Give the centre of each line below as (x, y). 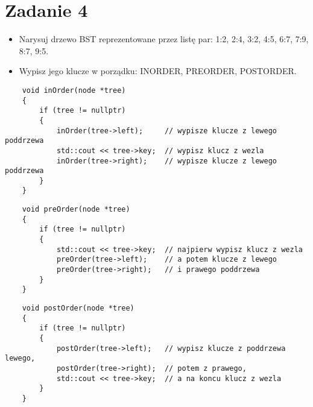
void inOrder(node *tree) (74, 90)
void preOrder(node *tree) (76, 210)
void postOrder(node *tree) (78, 308)
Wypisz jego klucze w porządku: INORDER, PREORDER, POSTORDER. (158, 71)
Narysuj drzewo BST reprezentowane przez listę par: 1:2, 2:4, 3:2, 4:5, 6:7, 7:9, (164, 39)
